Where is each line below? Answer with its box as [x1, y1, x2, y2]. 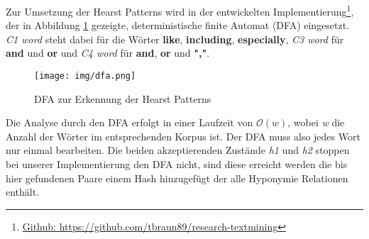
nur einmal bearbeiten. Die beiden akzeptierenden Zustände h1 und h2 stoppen [6, 143, 350, 157]
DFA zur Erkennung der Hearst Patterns [34, 91, 211, 106]
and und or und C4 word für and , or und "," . [6, 45, 210, 60]
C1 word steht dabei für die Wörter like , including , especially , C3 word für [6, 31, 344, 46]
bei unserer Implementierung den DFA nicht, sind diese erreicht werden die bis [6, 157, 348, 172]
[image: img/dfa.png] [34, 71, 136, 82]
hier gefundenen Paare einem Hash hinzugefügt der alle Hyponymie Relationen [6, 170, 348, 185]
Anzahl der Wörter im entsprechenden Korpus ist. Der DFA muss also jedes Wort [6, 128, 360, 143]
